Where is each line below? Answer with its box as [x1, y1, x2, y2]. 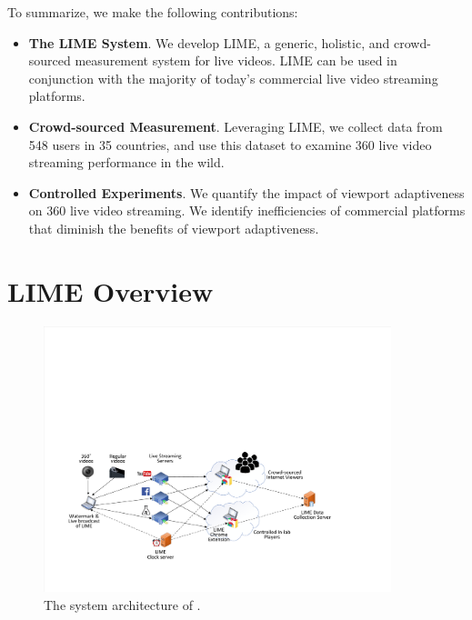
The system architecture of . [44, 595, 201, 614]
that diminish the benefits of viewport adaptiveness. [28, 218, 319, 237]
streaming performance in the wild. [28, 153, 225, 172]
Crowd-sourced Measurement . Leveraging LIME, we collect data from [28, 116, 443, 135]
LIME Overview [7, 272, 214, 309]
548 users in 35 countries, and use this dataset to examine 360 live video [28, 135, 432, 154]
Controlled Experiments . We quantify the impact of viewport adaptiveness [28, 183, 465, 202]
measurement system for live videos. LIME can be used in [75, 51, 397, 70]
